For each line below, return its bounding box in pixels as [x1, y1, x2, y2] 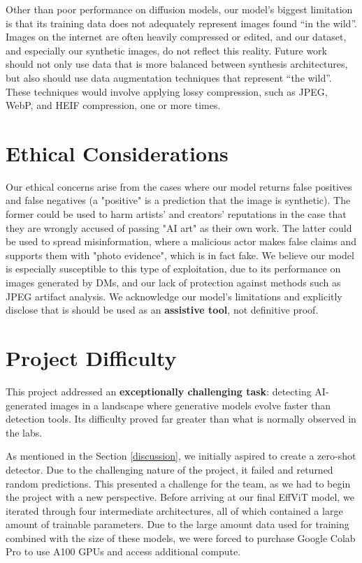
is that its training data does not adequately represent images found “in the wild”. [6, 15, 357, 30]
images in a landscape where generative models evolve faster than [50, 397, 331, 412]
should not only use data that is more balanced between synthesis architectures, [6, 57, 348, 71]
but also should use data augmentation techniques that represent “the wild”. [6, 70, 332, 85]
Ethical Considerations [6, 138, 229, 167]
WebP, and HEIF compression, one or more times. [6, 98, 221, 112]
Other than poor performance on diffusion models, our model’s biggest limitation [6, 2, 353, 16]
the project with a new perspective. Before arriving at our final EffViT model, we [6, 490, 354, 504]
